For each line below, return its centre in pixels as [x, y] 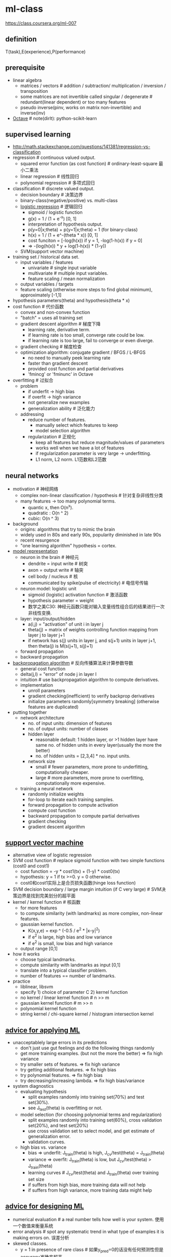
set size [36, 1180]
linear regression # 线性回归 [50, 176]
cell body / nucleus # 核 [53, 576]
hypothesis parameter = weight [61, 600]
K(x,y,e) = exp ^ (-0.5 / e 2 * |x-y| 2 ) [64, 930]
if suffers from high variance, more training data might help [90, 1190]
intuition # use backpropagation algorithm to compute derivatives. [90, 680]
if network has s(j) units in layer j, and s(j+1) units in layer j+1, [92, 640]
